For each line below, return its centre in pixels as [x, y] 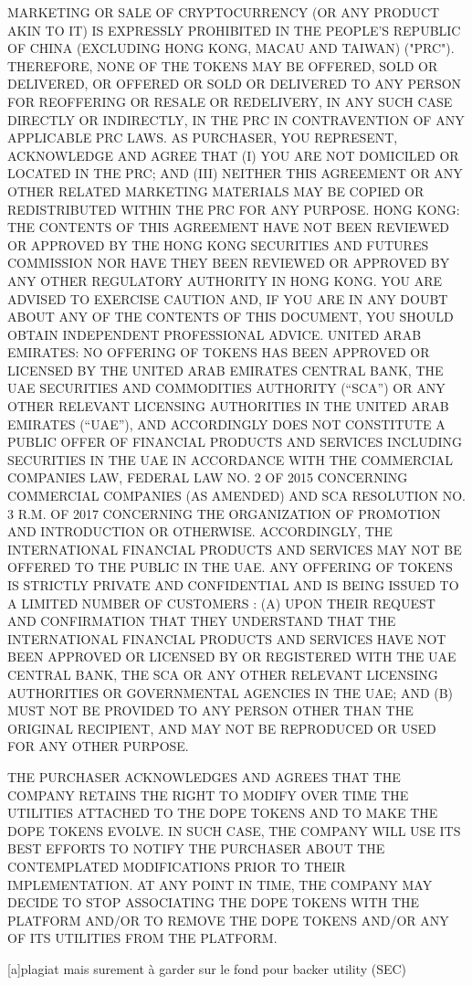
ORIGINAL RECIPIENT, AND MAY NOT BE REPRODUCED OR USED [222, 728]
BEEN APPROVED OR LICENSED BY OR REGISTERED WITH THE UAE [232, 657]
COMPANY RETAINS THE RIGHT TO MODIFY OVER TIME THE [208, 794]
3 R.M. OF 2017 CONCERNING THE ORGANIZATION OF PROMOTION [224, 513]
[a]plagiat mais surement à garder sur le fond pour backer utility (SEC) [207, 968]
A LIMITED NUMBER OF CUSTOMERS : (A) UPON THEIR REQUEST [221, 603]
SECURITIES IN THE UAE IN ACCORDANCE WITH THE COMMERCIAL [231, 459]
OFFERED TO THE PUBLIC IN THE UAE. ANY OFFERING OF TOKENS [230, 567]
